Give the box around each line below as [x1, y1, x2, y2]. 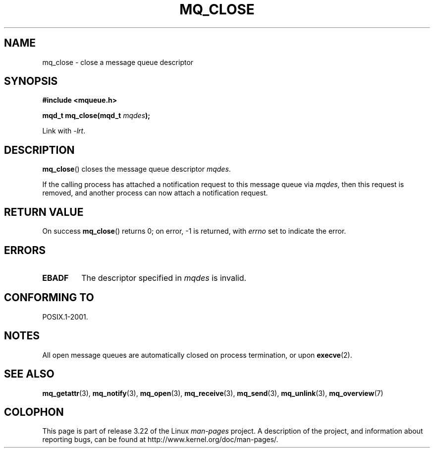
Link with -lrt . [42, 127, 86, 135]
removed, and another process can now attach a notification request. [42, 189, 268, 197]
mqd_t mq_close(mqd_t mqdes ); [42, 111, 151, 120]
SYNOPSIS [4, 75, 58, 88]
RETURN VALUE [4, 205, 84, 218]
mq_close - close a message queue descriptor [42, 58, 194, 66]
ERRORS [4, 244, 46, 257]
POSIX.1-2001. [42, 312, 88, 321]
